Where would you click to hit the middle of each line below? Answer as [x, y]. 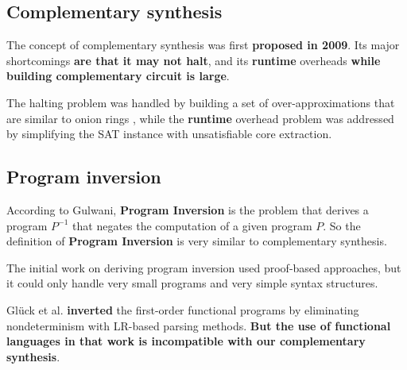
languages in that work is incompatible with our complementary [186, 341]
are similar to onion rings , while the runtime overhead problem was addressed [200, 118]
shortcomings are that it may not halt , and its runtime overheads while [194, 60]
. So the [342, 225]
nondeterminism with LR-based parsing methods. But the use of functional [199, 325]
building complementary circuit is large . [118, 76]
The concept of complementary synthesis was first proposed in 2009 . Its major [203, 45]
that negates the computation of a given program [192, 225]
